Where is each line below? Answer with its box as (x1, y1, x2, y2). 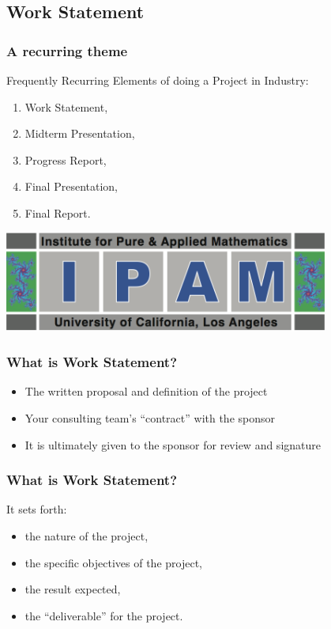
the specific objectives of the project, (24, 554, 202, 570)
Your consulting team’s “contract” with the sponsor (24, 409, 275, 426)
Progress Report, (24, 151, 107, 168)
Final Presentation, (24, 178, 118, 195)
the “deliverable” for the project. (24, 607, 183, 623)
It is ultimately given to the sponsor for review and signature (24, 436, 321, 453)
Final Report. (24, 204, 91, 221)
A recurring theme (6, 40, 128, 60)
